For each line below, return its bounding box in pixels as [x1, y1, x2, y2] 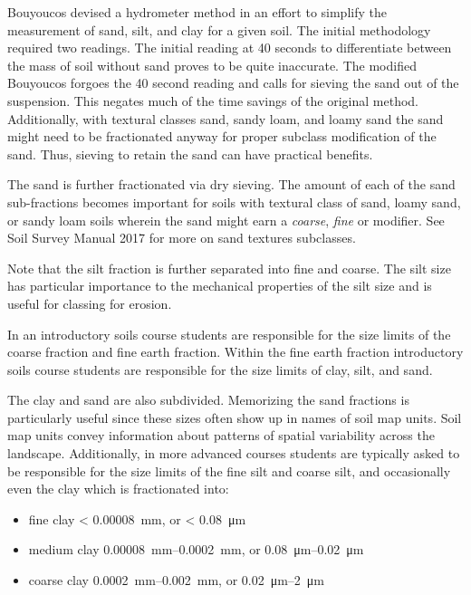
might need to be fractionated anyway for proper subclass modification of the [7, 127, 437, 146]
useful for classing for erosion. [7, 293, 172, 312]
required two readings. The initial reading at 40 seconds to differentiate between [7, 38, 452, 57]
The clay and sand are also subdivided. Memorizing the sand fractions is [7, 390, 409, 409]
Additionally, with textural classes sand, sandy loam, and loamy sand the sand [7, 109, 444, 128]
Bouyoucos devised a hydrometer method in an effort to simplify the [7, 3, 387, 21]
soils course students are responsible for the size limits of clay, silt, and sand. [7, 360, 433, 379]
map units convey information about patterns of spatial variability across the [7, 426, 435, 445]
